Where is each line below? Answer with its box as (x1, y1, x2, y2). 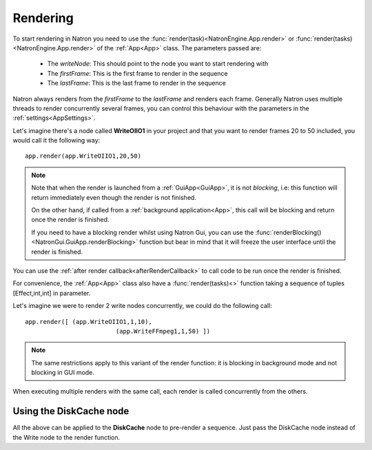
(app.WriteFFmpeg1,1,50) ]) (115, 327, 210, 335)
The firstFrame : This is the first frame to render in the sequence (47, 69, 228, 77)
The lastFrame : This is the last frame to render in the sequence (47, 79, 227, 88)
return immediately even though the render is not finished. (31, 193, 196, 201)
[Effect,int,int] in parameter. (12, 289, 91, 297)
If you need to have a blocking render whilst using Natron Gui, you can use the (31, 228, 254, 236)
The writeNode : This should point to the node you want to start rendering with (47, 59, 269, 68)
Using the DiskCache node (12, 405, 130, 417)
